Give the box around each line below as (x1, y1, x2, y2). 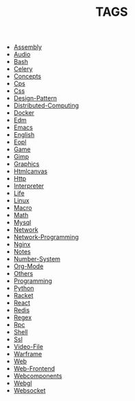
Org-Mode (13, 262, 44, 270)
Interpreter (13, 182, 45, 190)
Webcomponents (13, 372, 62, 380)
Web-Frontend (13, 365, 56, 373)
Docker (13, 109, 35, 117)
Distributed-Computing (13, 101, 79, 110)
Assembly (13, 43, 42, 52)
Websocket (13, 387, 46, 395)
